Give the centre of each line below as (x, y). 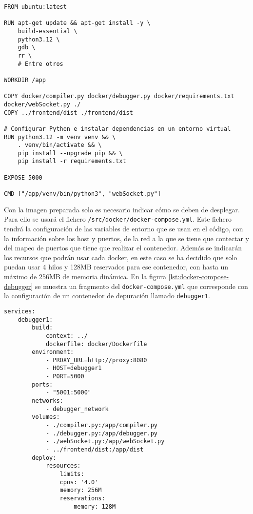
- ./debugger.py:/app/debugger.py (101, 433)
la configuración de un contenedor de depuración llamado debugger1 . (107, 296)
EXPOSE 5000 (23, 177)
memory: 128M (95, 506)
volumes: (46, 417)
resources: (63, 466)
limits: (72, 474)
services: (20, 311)
